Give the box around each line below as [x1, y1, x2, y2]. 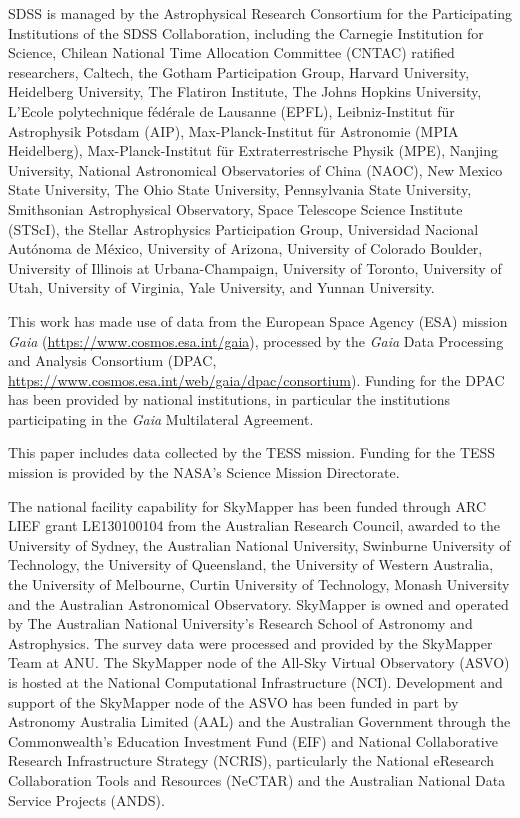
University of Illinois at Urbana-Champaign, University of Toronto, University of [8, 257, 502, 278]
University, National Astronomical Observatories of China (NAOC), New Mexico [8, 159, 503, 180]
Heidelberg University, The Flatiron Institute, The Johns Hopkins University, [8, 81, 482, 102]
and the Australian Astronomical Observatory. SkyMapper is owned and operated [8, 593, 509, 614]
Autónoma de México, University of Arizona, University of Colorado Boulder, [8, 238, 483, 259]
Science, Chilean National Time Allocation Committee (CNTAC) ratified [8, 42, 455, 63]
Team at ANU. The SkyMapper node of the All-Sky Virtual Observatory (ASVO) [8, 652, 510, 673]
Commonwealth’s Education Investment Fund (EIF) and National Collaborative [8, 730, 498, 751]
